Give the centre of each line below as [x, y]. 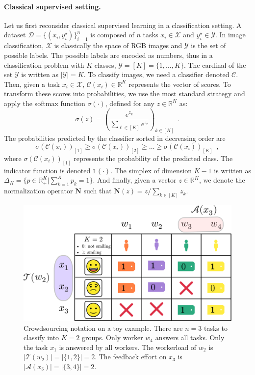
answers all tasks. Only [190, 337]
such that [98, 191]
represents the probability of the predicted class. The [153, 158]
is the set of [208, 45]
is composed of [112, 35]
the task [36, 347]
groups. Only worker [112, 337]
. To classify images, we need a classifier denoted [156, 74]
